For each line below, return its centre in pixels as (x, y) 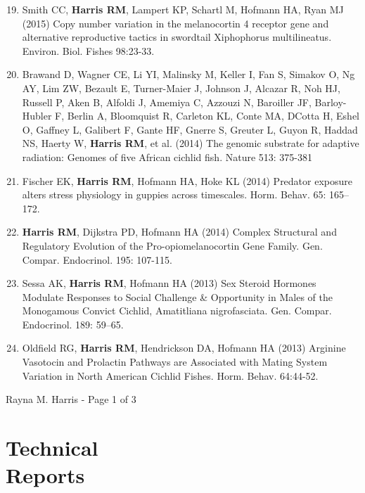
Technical (52, 448)
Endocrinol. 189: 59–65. (73, 324)
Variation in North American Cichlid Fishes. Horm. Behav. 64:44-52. (170, 375)
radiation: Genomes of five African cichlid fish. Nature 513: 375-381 (167, 156)
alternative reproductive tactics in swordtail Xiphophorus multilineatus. (177, 37)
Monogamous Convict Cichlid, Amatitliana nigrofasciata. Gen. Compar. (177, 310)
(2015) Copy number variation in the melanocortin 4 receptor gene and (175, 23)
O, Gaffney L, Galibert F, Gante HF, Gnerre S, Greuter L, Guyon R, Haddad (190, 129)
